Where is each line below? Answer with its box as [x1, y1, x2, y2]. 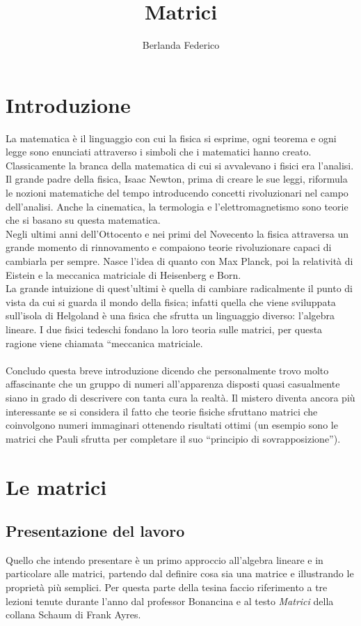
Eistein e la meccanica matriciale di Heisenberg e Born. [6, 267, 241, 282]
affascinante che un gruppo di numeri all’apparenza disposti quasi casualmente [6, 376, 340, 391]
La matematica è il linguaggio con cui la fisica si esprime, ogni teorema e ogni [6, 130, 337, 145]
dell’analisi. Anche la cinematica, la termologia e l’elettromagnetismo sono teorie [6, 199, 348, 213]
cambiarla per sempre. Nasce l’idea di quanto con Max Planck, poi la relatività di [6, 254, 353, 268]
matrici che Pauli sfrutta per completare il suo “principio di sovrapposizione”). [6, 431, 341, 445]
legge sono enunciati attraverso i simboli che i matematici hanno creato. [6, 144, 312, 159]
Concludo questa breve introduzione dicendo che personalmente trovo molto [6, 362, 329, 377]
